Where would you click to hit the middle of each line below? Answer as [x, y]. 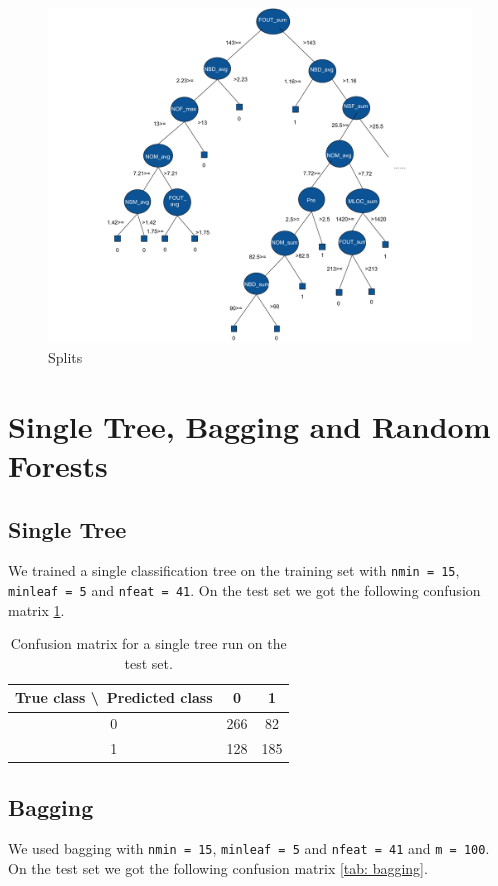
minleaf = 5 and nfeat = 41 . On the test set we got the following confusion [244, 590]
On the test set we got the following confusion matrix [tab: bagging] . [218, 868]
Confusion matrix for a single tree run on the [148, 643]
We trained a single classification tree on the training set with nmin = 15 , [234, 570]
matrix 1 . [36, 609]
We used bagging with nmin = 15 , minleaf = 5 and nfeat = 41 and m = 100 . [249, 848]
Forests [58, 464]
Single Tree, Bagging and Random [249, 425]
